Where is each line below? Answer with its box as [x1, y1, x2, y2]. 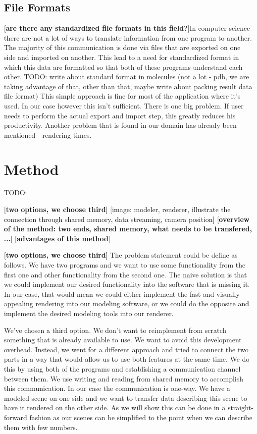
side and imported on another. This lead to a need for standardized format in [4, 52, 239, 62]
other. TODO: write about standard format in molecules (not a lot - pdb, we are [4, 71, 249, 82]
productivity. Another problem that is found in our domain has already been [4, 120, 237, 130]
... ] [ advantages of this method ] [4, 233, 110, 243]
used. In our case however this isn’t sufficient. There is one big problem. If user [4, 100, 244, 110]
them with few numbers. [4, 422, 78, 432]
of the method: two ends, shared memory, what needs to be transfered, [4, 223, 252, 234]
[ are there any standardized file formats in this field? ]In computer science [4, 23, 250, 33]
